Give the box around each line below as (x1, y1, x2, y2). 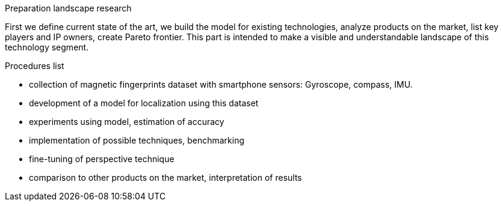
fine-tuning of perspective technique (29, 154, 174, 164)
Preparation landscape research (5, 3, 132, 13)
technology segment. (5, 42, 89, 52)
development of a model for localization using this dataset (29, 98, 259, 108)
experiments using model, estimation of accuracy (29, 117, 224, 127)
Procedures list (5, 61, 64, 71)
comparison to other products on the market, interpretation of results (29, 172, 302, 183)
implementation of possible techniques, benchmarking (29, 135, 245, 145)
